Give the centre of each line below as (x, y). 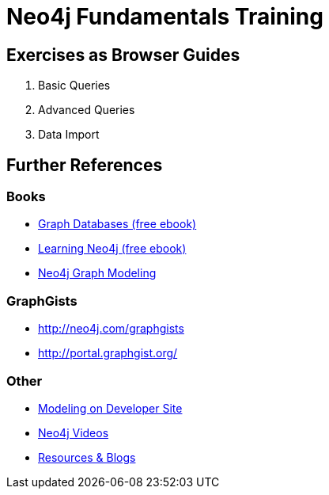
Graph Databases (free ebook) (117, 224)
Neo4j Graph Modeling (97, 273)
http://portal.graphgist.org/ (108, 353)
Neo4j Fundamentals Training (165, 17)
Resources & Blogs (87, 457)
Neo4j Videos (74, 432)
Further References (85, 165)
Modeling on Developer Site (110, 408)
